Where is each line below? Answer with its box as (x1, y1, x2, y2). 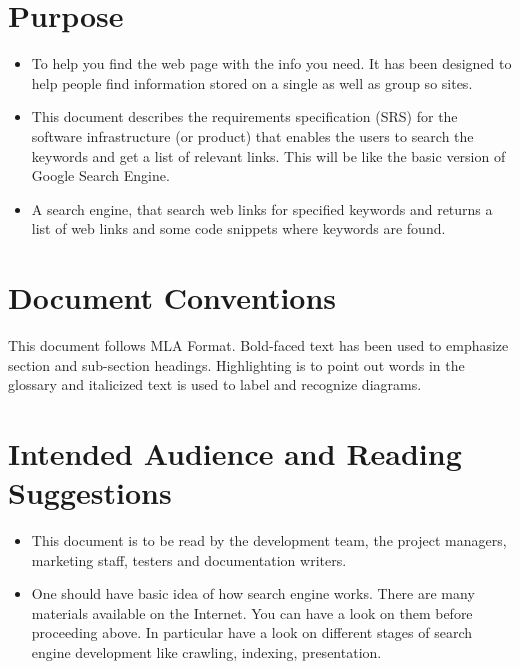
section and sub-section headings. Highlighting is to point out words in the (8, 354, 465, 375)
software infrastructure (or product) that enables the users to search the (31, 125, 474, 146)
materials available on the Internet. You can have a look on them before (31, 602, 473, 623)
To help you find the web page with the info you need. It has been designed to (31, 53, 512, 74)
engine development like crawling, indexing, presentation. (31, 642, 382, 663)
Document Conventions (8, 277, 337, 318)
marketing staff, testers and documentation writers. (31, 549, 347, 570)
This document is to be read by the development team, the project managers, (31, 530, 507, 551)
